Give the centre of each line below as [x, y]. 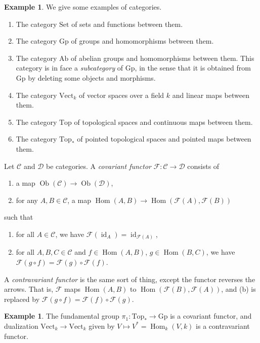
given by [102, 325]
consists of [203, 166]
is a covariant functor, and [211, 316]
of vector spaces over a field [121, 95]
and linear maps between [211, 95]
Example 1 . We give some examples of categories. [83, 7]
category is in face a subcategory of [70, 68]
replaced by [22, 299]
